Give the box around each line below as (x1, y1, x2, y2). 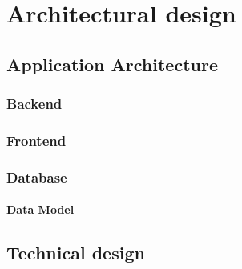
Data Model (6, 201, 75, 218)
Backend (6, 94, 63, 114)
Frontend (6, 130, 67, 150)
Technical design (6, 240, 145, 265)
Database (6, 167, 67, 187)
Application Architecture (6, 51, 218, 76)
